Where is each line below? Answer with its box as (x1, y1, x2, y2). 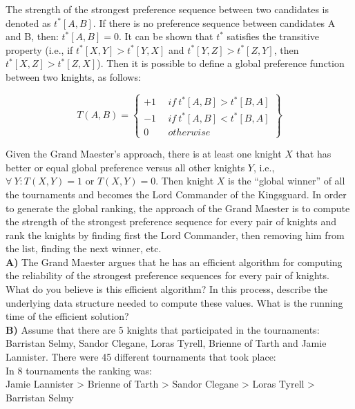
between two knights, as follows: (6, 69, 141, 84)
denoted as (6, 15, 51, 30)
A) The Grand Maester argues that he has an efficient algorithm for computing (6, 254, 343, 269)
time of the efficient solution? (6, 309, 129, 323)
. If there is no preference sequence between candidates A (93, 15, 336, 30)
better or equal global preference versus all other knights (6, 160, 245, 174)
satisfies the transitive (227, 29, 319, 44)
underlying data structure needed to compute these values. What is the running (6, 295, 343, 310)
